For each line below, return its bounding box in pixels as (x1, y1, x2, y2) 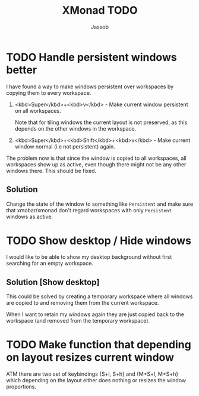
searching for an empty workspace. (6, 260, 94, 267)
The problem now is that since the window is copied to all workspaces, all (6, 154, 187, 162)
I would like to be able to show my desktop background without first (6, 253, 172, 261)
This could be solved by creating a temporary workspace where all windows (6, 293, 193, 300)
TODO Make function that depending (6, 338, 191, 352)
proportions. (6, 383, 37, 391)
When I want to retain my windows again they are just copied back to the (6, 311, 184, 318)
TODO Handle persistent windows (6, 50, 177, 64)
